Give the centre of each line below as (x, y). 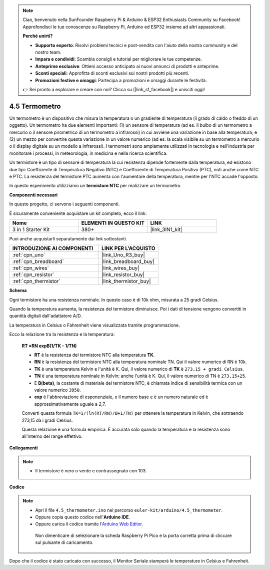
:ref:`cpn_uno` (29, 255)
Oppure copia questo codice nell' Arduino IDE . (82, 517)
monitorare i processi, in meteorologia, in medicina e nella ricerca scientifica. (88, 153)
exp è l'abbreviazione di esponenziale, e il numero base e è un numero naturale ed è (121, 397)
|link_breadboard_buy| (128, 261)
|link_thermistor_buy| (126, 281)
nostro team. (48, 52)
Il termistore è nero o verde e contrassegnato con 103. (91, 471)
